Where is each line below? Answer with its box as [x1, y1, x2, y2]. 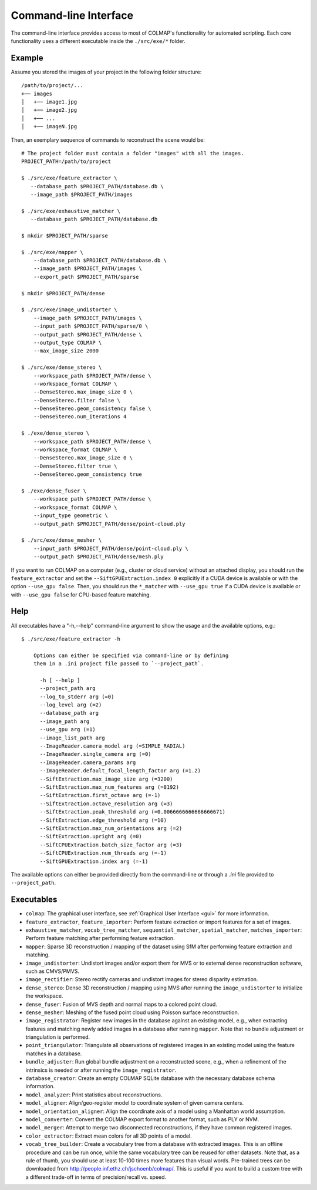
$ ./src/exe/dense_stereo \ [21, 364, 102, 371]
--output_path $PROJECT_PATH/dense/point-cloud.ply [33, 521, 186, 527]
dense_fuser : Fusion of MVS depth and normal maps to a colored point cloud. [25, 1001, 217, 1008]
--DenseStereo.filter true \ [33, 462, 117, 469]
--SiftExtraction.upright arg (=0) [39, 833, 142, 840]
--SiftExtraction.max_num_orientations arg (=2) [39, 825, 183, 832]
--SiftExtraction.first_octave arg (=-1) [39, 792, 161, 799]
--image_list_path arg [39, 734, 105, 741]
